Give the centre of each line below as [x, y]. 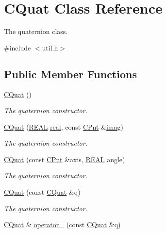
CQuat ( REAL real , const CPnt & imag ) [64, 126]
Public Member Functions [70, 74]
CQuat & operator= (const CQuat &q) [62, 225]
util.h [50, 47]
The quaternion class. [36, 31]
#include [17, 47]
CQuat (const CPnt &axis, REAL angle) [65, 159]
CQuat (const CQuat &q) [42, 192]
